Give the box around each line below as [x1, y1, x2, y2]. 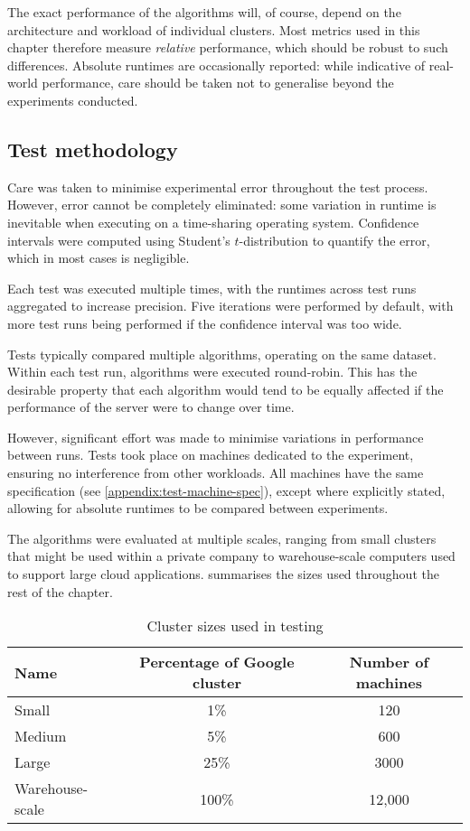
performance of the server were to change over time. [7, 397, 295, 416]
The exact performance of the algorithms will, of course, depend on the [7, 3, 401, 21]
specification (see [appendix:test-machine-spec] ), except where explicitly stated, [7, 481, 446, 500]
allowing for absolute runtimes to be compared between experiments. [7, 499, 389, 518]
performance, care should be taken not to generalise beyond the [42, 73, 394, 92]
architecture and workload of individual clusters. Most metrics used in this [7, 20, 420, 39]
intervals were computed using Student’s [7, 230, 230, 249]
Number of [349, 651, 428, 673]
